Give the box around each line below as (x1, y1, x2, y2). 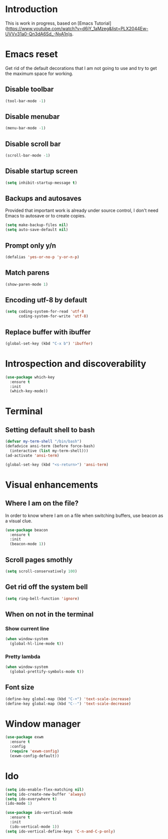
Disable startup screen (5, 167, 78, 176)
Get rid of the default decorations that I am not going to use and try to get (5, 65, 157, 71)
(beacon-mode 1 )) (10, 542, 46, 547)
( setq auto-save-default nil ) (5, 227, 69, 233)
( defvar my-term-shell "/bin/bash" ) (5, 439, 82, 444)
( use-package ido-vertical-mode (5, 810, 73, 815)
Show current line (5, 625, 49, 632)
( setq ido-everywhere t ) (5, 796, 57, 801)
